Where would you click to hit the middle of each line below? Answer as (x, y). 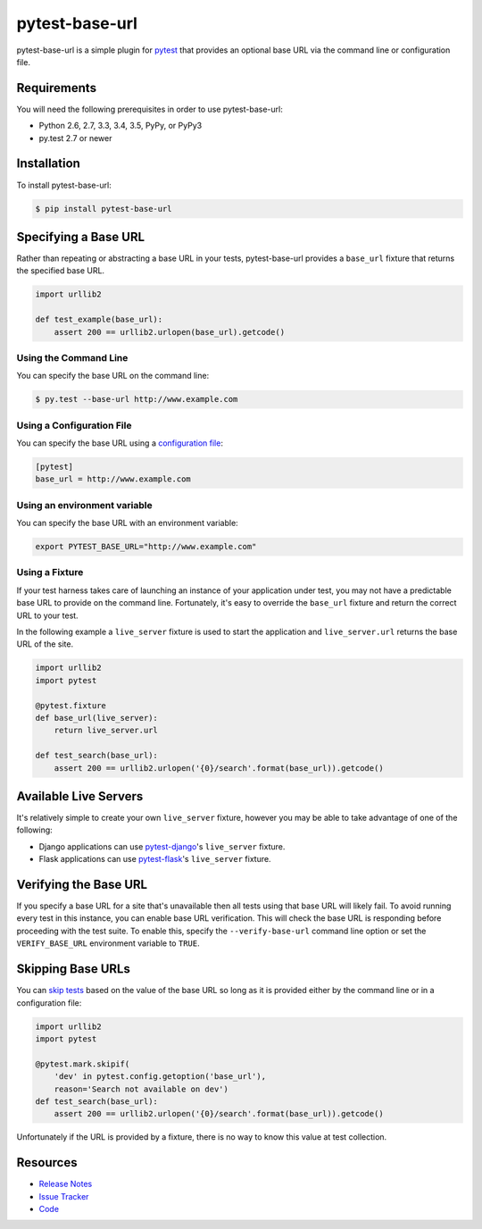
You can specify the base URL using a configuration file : (120, 443)
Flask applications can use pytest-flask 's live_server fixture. (155, 859)
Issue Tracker (64, 1196)
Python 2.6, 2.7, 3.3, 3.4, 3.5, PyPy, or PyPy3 (120, 126)
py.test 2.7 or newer (75, 138)
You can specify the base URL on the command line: (113, 376)
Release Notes (66, 1184)
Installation (48, 164)
